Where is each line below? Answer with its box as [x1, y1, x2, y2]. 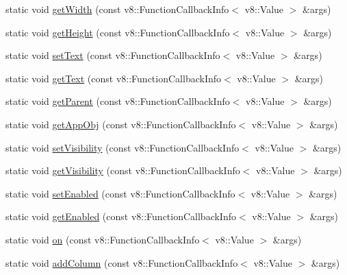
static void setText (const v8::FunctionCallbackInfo [5, 48, 220, 62]
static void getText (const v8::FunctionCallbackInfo [5, 71, 222, 85]
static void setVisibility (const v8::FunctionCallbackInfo [5, 140, 240, 154]
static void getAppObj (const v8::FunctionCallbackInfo [5, 117, 236, 131]
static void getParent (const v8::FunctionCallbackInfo [5, 94, 230, 108]
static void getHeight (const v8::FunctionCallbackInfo [5, 25, 230, 39]
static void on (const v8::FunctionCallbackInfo [5, 232, 200, 246]
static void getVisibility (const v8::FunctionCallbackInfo [5, 163, 240, 178]
